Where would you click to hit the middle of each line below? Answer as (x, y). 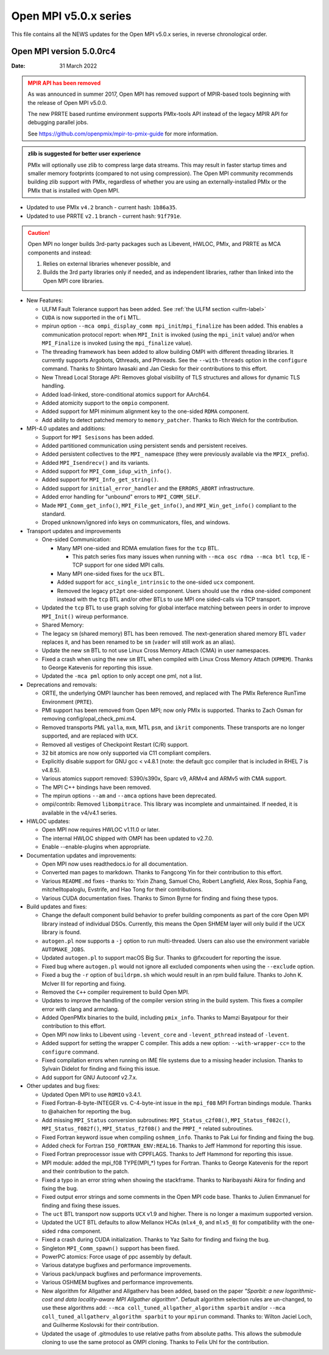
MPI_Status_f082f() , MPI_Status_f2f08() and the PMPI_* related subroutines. (147, 1129)
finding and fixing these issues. (81, 1206)
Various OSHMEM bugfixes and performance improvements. (118, 1282)
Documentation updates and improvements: (82, 855)
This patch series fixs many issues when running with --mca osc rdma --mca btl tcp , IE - (191, 556)
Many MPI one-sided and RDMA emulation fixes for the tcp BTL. (138, 548)
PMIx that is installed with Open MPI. (74, 190)
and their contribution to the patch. (85, 1171)
